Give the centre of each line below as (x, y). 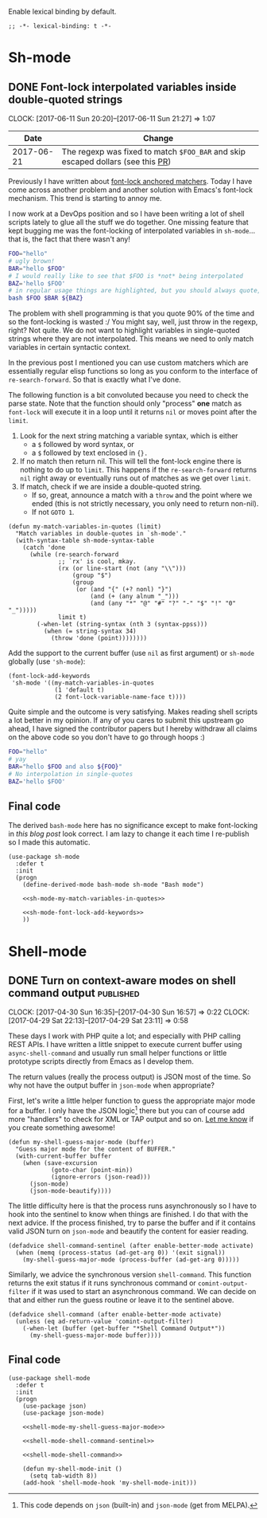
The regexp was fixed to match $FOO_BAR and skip (154, 152)
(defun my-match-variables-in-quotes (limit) (85, 527)
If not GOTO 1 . (53, 512)
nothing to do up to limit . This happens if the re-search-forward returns (138, 470)
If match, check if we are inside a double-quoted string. (111, 487)
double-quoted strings (66, 99)
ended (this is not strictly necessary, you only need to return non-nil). (145, 504)
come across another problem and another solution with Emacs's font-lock (131, 190)
